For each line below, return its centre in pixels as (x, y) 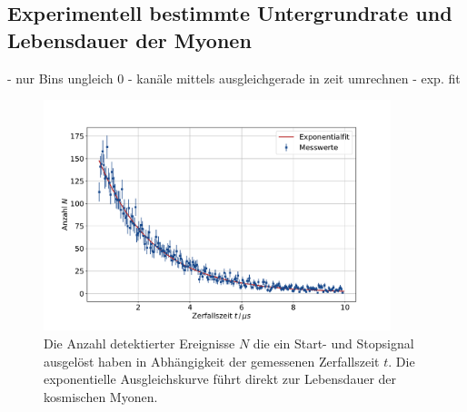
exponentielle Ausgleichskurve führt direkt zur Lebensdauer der (220, 379)
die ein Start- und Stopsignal (333, 343)
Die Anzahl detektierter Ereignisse (139, 343)
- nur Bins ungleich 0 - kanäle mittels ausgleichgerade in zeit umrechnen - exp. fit (234, 78)
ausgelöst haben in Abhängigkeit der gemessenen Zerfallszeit (212, 361)
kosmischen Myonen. (101, 396)
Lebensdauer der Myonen (129, 39)
